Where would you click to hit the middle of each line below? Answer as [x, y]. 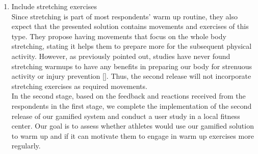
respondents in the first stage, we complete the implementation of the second [132, 105]
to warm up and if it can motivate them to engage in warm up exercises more [133, 135]
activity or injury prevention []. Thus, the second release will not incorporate [131, 76]
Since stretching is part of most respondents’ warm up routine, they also [125, 16]
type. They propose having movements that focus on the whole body [119, 36]
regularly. [26, 146]
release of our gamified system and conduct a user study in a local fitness [126, 116]
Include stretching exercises [54, 6]
